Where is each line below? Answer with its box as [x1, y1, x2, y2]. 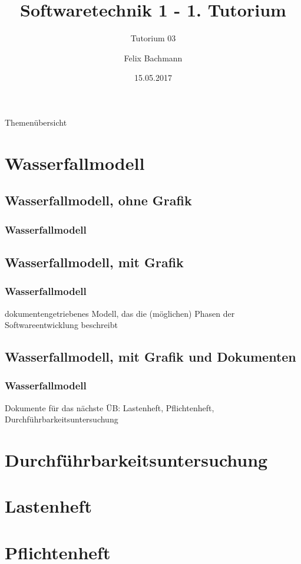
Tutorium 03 [130, 32, 176, 44]
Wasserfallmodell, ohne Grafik [5, 191, 192, 209]
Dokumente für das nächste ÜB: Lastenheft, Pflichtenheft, [5, 401, 214, 414]
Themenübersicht [5, 116, 67, 128]
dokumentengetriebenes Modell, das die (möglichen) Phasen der [5, 307, 235, 319]
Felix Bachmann [124, 51, 183, 64]
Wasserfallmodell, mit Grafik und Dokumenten [5, 347, 296, 366]
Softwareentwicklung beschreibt [5, 319, 118, 331]
